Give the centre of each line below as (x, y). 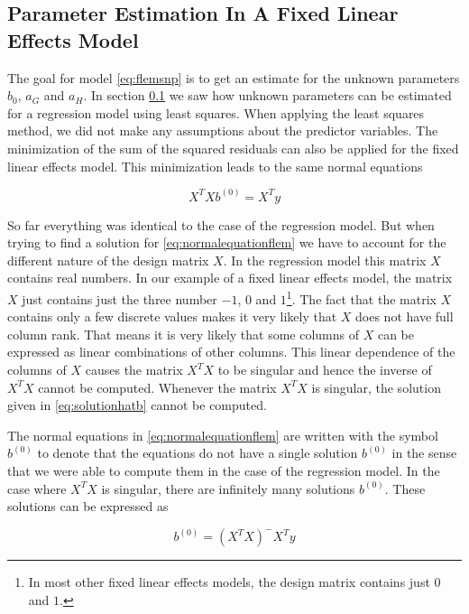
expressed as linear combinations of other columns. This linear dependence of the (231, 352)
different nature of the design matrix (108, 260)
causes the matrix (134, 369)
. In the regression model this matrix (325, 260)
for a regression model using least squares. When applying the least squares (216, 112)
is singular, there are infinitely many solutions (228, 488)
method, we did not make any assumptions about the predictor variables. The (223, 130)
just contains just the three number (120, 298)
